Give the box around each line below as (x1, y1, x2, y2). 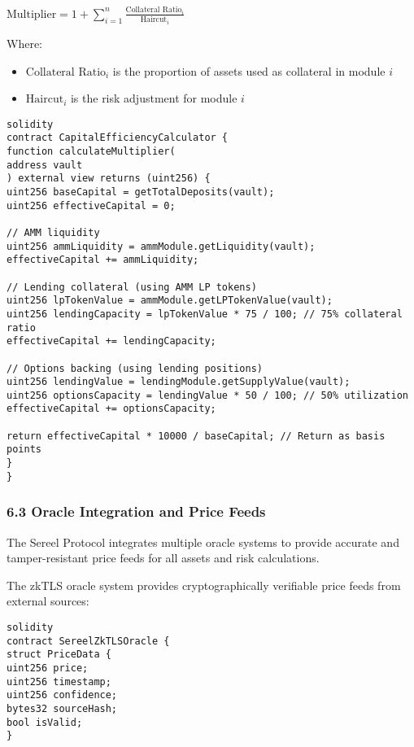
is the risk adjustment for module (70, 90, 238, 107)
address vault (7, 159, 83, 171)
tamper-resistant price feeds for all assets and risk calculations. (7, 549, 320, 566)
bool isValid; (7, 716, 83, 728)
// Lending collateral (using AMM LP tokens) (7, 281, 257, 293)
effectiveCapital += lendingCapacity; (7, 335, 216, 347)
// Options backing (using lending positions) (7, 362, 263, 374)
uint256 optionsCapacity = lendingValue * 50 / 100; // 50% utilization (7, 389, 408, 401)
